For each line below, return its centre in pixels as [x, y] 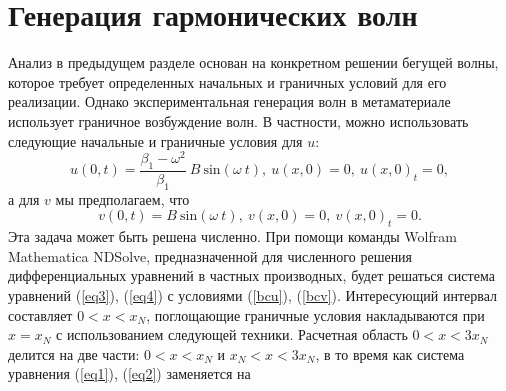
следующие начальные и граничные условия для [155, 140]
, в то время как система [390, 353]
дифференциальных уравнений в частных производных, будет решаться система [251, 275]
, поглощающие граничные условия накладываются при [315, 314]
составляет [40, 314]
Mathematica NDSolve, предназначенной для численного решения [210, 255]
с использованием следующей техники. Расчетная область [232, 334]
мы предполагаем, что [122, 198]
